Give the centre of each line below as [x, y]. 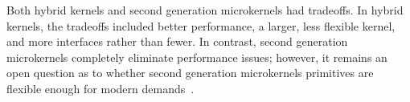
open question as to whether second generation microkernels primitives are [190, 73]
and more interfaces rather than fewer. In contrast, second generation [177, 41]
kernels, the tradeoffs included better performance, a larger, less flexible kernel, [201, 25]
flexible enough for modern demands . [100, 88]
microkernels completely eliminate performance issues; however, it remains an [197, 57]
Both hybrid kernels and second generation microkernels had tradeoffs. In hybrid [205, 10]
